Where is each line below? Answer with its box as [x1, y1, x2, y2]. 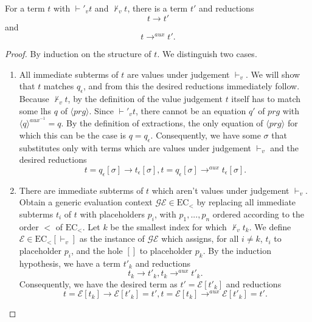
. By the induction [203, 244, 271, 256]
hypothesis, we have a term [19, 256, 121, 269]
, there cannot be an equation [135, 104, 246, 117]
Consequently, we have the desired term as [19, 277, 178, 290]
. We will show [246, 67, 300, 80]
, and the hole [71, 244, 123, 256]
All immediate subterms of [19, 67, 119, 80]
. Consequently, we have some [150, 129, 261, 141]
